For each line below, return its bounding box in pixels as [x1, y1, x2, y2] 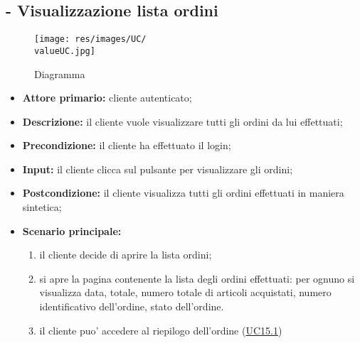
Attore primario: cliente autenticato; [22, 90, 192, 105]
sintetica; [22, 200, 62, 214]
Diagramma [34, 66, 85, 81]
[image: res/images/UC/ [34, 34, 147, 45]
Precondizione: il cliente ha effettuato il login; [22, 138, 231, 153]
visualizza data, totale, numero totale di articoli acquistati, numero [39, 285, 332, 300]
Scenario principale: [22, 223, 122, 238]
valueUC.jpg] [34, 45, 95, 56]
